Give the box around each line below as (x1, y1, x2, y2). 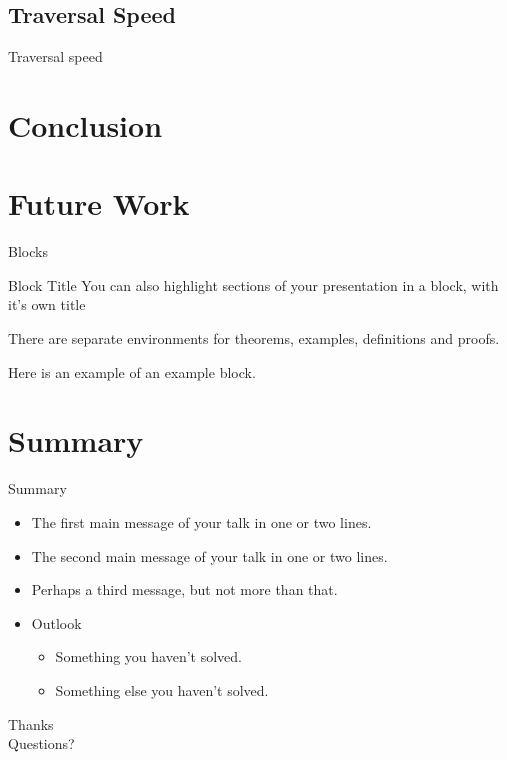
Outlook (31, 612, 82, 633)
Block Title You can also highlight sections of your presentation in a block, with (8, 274, 499, 295)
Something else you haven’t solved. (55, 679, 269, 700)
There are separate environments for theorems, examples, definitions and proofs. (8, 328, 500, 349)
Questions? (8, 733, 75, 754)
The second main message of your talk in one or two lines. (31, 545, 388, 566)
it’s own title (8, 294, 86, 315)
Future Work (8, 183, 190, 224)
